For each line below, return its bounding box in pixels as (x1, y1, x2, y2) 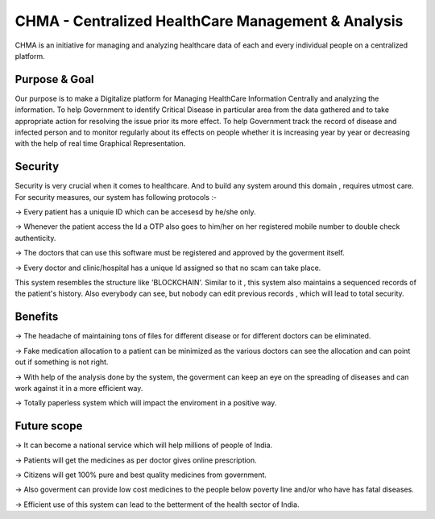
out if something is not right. (14, 357, 109, 367)
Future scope (14, 419, 83, 433)
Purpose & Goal (14, 73, 94, 86)
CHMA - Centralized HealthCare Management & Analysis (14, 12, 404, 30)
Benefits (14, 310, 59, 324)
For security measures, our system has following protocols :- (14, 192, 217, 201)
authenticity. (14, 233, 56, 243)
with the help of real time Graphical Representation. (14, 139, 186, 148)
